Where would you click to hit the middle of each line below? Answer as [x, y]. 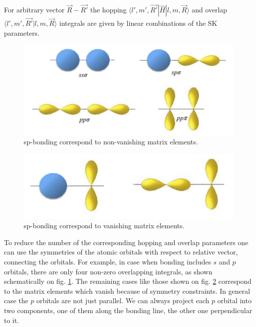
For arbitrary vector [34, 10]
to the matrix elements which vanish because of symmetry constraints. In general [127, 291]
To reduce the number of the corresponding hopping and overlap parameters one [126, 242]
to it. [12, 320]
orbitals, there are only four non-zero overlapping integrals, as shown [108, 271]
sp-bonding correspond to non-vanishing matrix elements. [111, 142]
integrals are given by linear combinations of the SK [138, 23]
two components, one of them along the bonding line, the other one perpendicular [128, 310]
